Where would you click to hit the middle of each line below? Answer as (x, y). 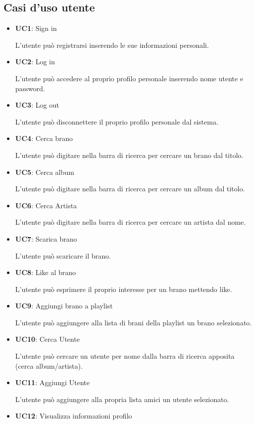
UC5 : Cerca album (45, 172)
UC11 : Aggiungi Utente (52, 382)
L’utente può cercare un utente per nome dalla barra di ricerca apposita (125, 356)
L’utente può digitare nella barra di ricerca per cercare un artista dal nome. (130, 222)
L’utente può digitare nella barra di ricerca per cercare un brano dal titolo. (129, 155)
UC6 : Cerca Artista (46, 205)
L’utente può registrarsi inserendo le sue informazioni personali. (112, 45)
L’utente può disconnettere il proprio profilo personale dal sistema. (117, 121)
